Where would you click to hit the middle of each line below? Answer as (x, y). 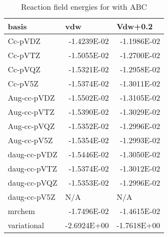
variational (26, 225)
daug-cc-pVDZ (33, 154)
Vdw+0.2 (135, 26)
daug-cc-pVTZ (32, 168)
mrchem (21, 211)
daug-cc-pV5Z (32, 197)
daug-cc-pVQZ (33, 183)
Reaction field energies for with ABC (84, 7)
